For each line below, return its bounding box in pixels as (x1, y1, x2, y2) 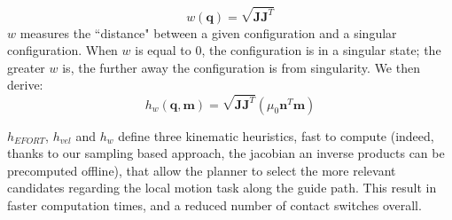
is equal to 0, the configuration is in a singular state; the (135, 41, 441, 59)
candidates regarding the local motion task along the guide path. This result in (7, 178, 437, 197)
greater (7, 58, 45, 76)
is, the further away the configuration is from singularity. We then (62, 58, 420, 76)
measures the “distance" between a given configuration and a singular (19, 23, 397, 42)
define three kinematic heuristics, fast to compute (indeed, (118, 126, 434, 145)
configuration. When (7, 41, 118, 59)
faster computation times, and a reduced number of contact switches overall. (7, 196, 422, 215)
